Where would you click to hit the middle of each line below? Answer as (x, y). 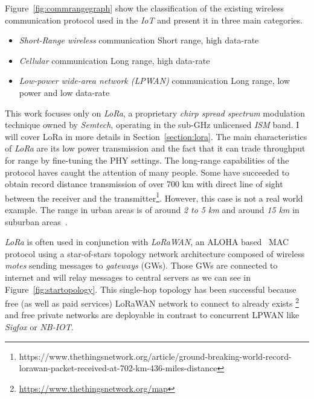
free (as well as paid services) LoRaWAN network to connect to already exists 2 (152, 302)
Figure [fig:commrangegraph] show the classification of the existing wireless (145, 8)
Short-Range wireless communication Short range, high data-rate (139, 40)
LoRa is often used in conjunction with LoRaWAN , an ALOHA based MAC (147, 242)
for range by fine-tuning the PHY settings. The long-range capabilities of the (147, 160)
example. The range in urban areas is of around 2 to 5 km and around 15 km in (152, 209)
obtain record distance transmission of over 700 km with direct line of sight (144, 184)
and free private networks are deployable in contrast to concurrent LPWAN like (152, 315)
